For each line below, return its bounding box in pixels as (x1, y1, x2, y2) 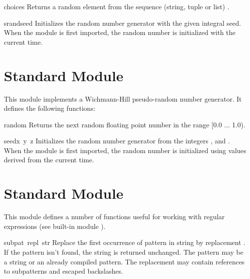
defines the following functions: (4, 103, 95, 113)
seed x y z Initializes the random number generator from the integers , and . (4, 136, 230, 146)
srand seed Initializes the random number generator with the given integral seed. (4, 17, 241, 28)
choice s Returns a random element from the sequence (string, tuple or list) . (4, 1, 230, 11)
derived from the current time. (4, 155, 94, 165)
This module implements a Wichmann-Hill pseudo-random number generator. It (4, 93, 242, 104)
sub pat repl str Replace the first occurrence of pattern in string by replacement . (4, 237, 246, 247)
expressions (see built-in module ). (4, 221, 106, 231)
